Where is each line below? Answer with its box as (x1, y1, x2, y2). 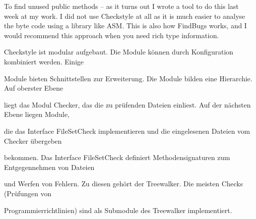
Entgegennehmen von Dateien (4, 162, 95, 172)
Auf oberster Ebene (4, 83, 63, 93)
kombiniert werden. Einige (4, 56, 84, 66)
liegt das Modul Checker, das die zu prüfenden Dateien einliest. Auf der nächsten (4, 99, 251, 109)
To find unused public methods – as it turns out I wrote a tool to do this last (4, 1, 239, 11)
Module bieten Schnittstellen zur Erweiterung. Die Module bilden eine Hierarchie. (4, 73, 253, 83)
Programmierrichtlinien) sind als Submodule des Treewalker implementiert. (4, 205, 232, 215)
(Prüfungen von (4, 188, 52, 198)
